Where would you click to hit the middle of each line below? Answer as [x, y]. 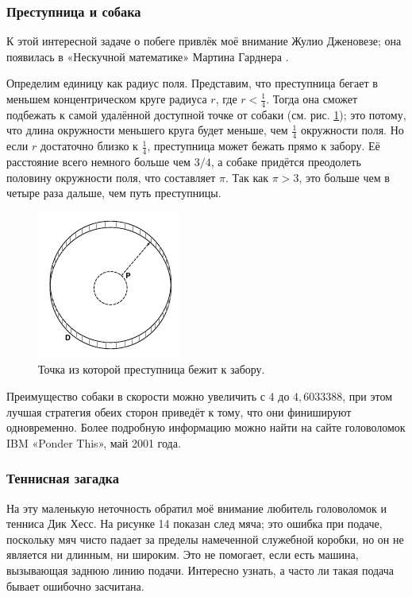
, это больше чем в [344, 177]
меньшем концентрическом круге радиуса [107, 99]
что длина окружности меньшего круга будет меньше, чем [147, 130]
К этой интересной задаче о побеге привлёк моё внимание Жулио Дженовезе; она [204, 41]
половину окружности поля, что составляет [111, 177]
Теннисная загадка [63, 478]
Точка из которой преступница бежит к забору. [152, 369]
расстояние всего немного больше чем [98, 162]
